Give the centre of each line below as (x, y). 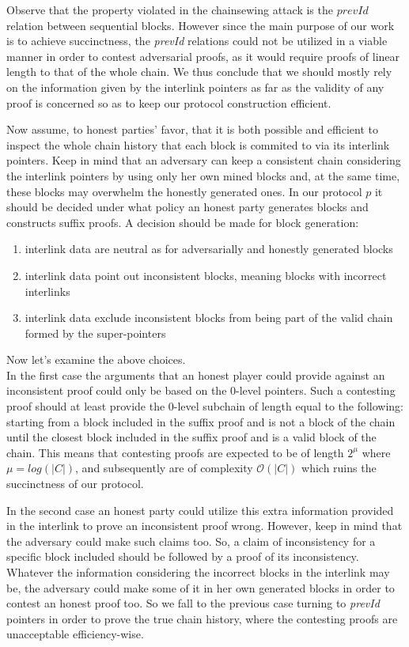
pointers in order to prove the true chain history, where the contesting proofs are (202, 618)
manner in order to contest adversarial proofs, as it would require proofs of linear (203, 56)
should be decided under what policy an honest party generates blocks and (187, 207)
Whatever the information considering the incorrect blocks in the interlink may (198, 572)
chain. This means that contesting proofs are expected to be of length (175, 452)
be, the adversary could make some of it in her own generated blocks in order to (201, 587)
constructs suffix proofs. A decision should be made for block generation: (183, 222)
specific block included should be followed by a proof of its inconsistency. (183, 556)
